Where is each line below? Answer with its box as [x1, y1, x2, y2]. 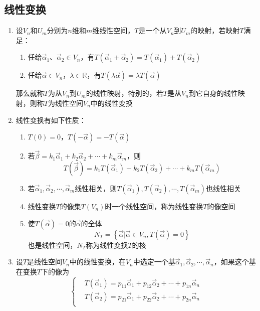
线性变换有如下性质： [16, 114, 86, 125]
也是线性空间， [28, 239, 77, 250]
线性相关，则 [75, 183, 117, 193]
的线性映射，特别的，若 [86, 88, 163, 98]
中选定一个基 [133, 256, 175, 267]
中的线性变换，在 [69, 256, 126, 267]
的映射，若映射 [190, 25, 240, 36]
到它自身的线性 [188, 88, 238, 98]
